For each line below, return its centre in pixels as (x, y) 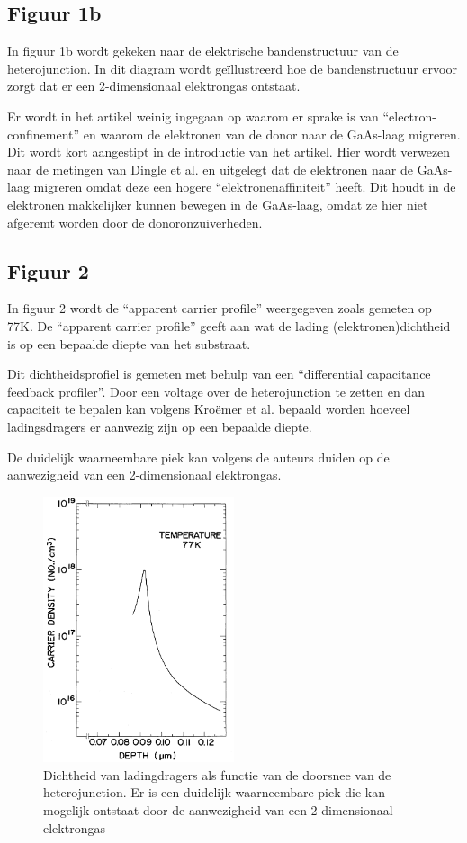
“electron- (409, 116)
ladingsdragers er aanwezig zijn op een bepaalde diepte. (160, 426)
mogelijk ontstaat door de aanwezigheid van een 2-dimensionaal (218, 809)
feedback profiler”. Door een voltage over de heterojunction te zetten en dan (216, 391)
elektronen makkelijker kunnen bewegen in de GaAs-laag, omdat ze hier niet (218, 204)
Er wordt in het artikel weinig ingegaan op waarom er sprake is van (193, 116)
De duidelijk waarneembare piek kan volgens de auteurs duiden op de (198, 457)
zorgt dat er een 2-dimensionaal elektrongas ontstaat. (154, 86)
